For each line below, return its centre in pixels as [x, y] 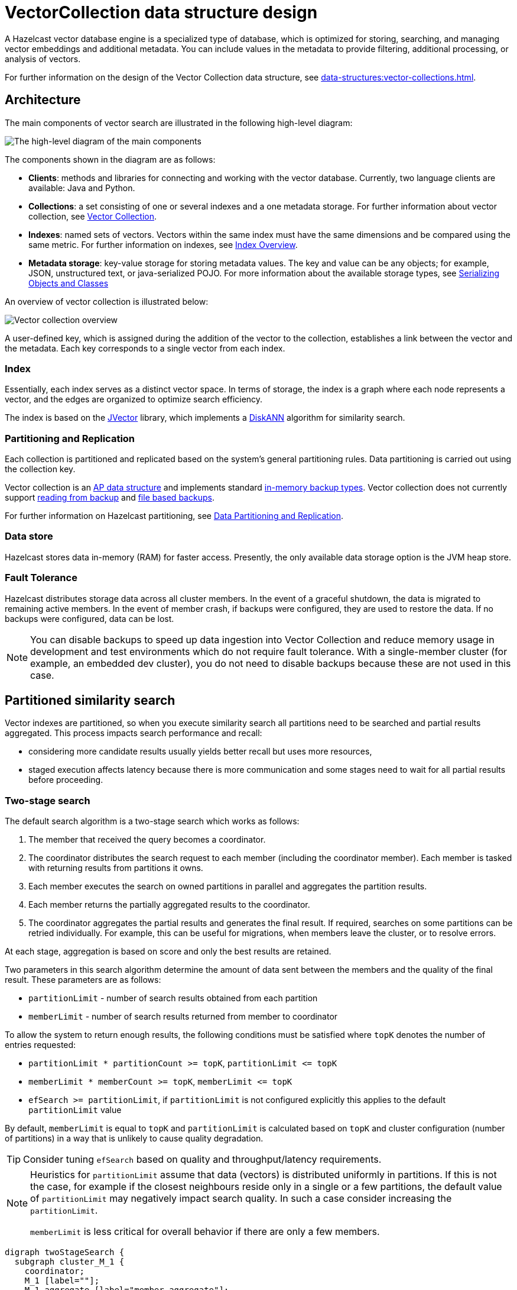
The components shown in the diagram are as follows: [110, 159]
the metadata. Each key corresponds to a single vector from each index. [145, 348]
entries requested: [40, 1045]
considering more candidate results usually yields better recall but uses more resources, [200, 752]
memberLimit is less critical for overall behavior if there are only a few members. [205, 1232]
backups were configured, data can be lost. [90, 618]
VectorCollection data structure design [161, 12]
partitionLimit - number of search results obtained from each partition [173, 998]
